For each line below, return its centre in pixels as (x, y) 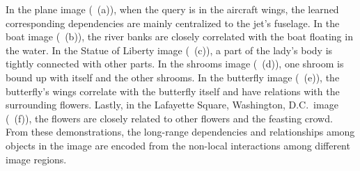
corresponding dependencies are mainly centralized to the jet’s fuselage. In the (173, 23)
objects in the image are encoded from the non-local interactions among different (178, 145)
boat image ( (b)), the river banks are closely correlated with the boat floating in (179, 36)
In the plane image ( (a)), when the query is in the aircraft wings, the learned (172, 9)
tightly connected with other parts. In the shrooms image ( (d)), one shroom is (175, 64)
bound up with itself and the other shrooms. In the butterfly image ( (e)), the (173, 77)
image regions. (36, 159)
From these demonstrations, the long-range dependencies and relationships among (180, 132)
